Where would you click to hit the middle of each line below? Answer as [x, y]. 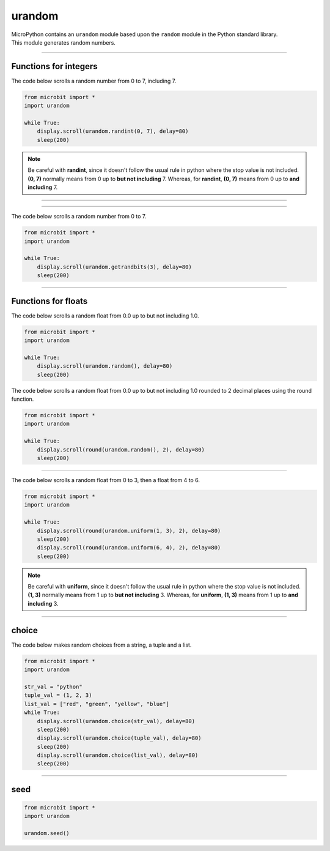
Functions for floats [50, 301]
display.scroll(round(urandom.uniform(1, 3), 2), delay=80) [129, 530]
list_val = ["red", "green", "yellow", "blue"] [97, 704]
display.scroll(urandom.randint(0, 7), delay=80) [113, 131]
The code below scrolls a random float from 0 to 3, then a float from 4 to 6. [105, 480]
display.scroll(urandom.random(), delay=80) [105, 366]
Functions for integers [54, 66]
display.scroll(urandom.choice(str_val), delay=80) [116, 721]
